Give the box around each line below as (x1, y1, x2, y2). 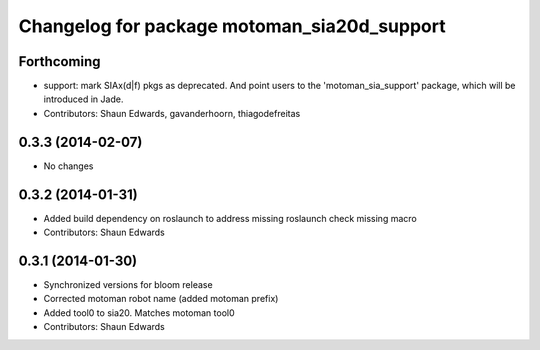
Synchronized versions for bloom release (43, 278, 214, 290)
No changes (43, 160, 94, 172)
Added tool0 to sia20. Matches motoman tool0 (43, 306, 235, 319)
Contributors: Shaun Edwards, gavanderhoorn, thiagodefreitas (43, 107, 301, 119)
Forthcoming (18, 53, 101, 70)
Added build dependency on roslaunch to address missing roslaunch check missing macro (43, 212, 417, 224)
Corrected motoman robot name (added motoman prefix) (43, 293, 279, 305)
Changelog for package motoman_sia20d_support (18, 15, 446, 37)
